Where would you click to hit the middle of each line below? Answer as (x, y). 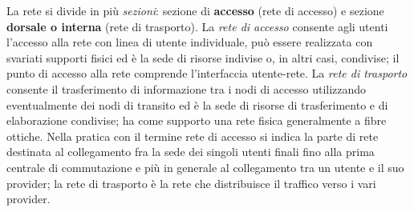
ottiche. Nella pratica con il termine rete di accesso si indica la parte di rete (193, 136)
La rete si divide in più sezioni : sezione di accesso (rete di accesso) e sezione (195, 10)
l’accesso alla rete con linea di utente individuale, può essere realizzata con (190, 42)
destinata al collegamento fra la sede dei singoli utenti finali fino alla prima (191, 152)
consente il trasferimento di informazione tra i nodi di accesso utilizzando (187, 88)
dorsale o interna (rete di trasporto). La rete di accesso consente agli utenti (197, 26)
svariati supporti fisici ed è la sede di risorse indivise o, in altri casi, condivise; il (203, 57)
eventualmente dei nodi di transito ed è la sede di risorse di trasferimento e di (197, 104)
